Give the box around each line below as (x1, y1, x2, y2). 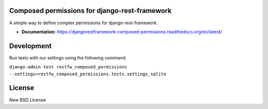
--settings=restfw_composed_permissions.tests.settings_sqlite (9, 71, 166, 77)
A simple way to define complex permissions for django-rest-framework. (9, 20, 158, 26)
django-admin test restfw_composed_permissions (9, 64, 128, 70)
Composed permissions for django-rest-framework (9, 6, 172, 15)
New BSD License (9, 97, 46, 103)
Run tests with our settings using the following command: (9, 54, 127, 60)
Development (9, 42, 52, 50)
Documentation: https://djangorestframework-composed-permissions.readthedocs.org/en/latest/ (21, 29, 222, 35)
